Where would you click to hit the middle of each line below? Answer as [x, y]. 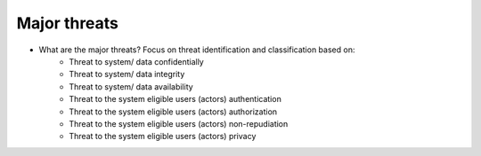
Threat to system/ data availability [131, 86]
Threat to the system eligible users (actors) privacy [163, 136]
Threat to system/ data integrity [127, 74]
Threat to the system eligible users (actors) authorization [173, 112]
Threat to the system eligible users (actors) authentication [175, 99]
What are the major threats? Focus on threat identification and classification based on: [197, 50]
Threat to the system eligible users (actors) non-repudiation [179, 123]
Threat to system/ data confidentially [136, 61]
